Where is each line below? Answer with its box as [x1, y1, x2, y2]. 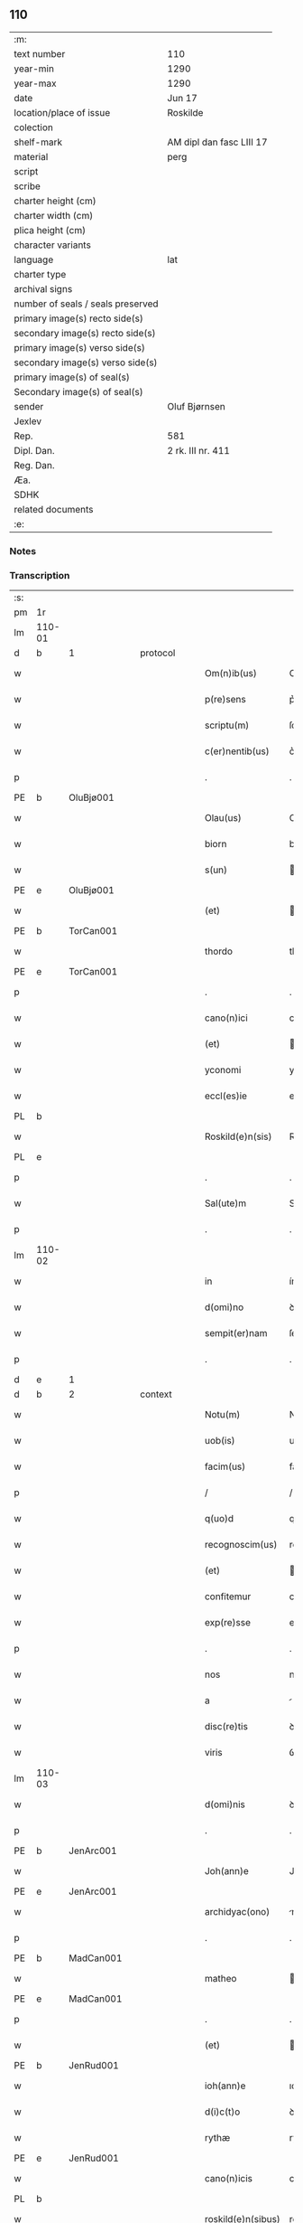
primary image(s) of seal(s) [14, 371, 131, 383]
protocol [139, 646, 176, 659]
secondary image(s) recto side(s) [14, 326, 156, 339]
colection [14, 121, 54, 134]
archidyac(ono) [204, 1906, 271, 1918]
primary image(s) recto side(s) [14, 312, 144, 325]
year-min [14, 62, 54, 75]
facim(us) [204, 1460, 246, 1473]
